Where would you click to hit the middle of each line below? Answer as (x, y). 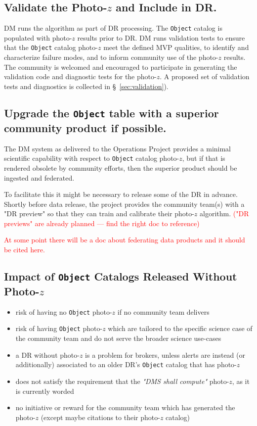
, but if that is (204, 158)
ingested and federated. (39, 177)
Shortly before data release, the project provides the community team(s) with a (124, 204)
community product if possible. (85, 127)
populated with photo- (38, 37)
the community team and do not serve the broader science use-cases (118, 338)
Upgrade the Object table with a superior (111, 113)
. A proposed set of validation (205, 76)
